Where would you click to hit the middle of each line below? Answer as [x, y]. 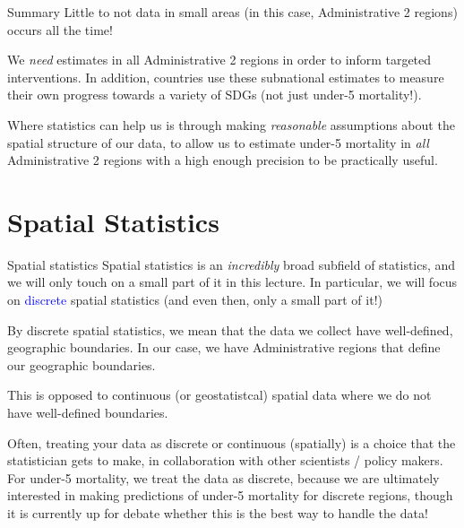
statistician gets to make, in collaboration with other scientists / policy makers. [225, 460]
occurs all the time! [60, 29]
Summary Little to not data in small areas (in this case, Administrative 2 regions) [232, 12]
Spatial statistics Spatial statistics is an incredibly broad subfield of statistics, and [232, 264]
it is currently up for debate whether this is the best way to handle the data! [218, 513]
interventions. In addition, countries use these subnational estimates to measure [226, 77]
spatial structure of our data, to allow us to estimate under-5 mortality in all [218, 142]
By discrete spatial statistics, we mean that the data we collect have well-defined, [230, 329]
